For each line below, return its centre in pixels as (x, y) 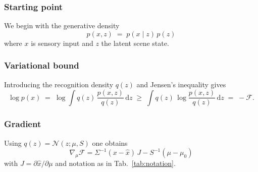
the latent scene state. (135, 43)
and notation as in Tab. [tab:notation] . (115, 163)
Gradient (23, 124)
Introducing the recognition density (59, 84)
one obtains (110, 142)
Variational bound (42, 65)
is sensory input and (62, 43)
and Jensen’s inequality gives (181, 84)
